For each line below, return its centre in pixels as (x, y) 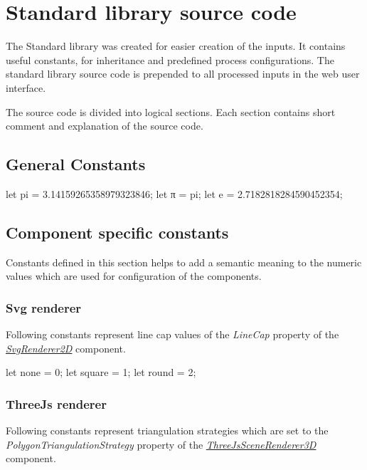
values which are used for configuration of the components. (134, 276)
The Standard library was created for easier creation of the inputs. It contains (176, 46)
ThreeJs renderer (56, 403)
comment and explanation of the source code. (105, 126)
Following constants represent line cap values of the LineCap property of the (172, 334)
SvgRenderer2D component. (66, 348)
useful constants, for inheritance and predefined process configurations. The (170, 59)
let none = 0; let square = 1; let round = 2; (101, 372)
